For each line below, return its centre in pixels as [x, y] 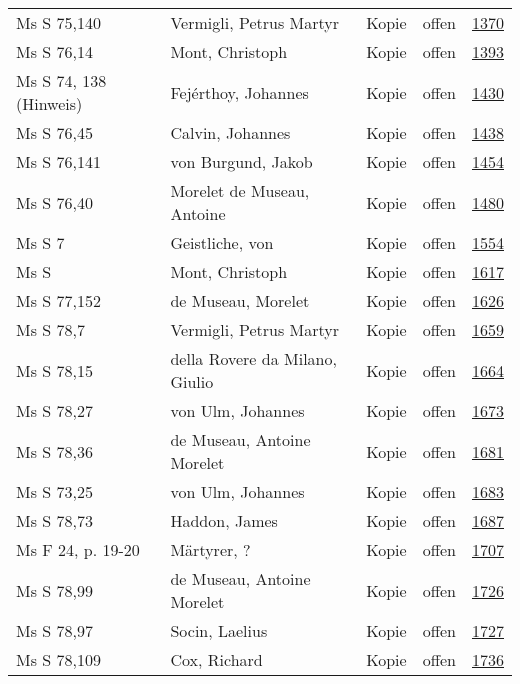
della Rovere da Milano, [253, 358]
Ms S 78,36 [54, 451]
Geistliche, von [222, 242]
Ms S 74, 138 [61, 80]
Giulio [192, 381]
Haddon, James [224, 520]
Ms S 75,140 [58, 22]
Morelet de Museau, [240, 190]
